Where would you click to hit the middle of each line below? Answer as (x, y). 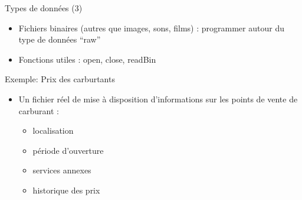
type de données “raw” (60, 39)
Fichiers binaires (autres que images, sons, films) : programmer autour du (151, 28)
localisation (53, 130)
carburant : (39, 110)
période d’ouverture (68, 150)
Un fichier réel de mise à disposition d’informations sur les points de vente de (158, 99)
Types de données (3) (44, 8)
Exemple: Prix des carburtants (60, 79)
